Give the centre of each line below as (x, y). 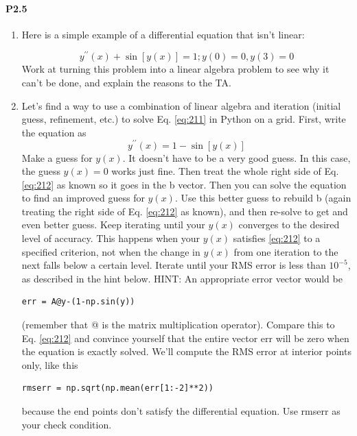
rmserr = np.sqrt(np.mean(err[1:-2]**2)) (117, 388)
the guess (41, 171)
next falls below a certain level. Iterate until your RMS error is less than (174, 265)
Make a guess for (57, 157)
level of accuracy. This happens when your (111, 238)
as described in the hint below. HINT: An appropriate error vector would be (182, 278)
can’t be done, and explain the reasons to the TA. (126, 83)
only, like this (50, 364)
